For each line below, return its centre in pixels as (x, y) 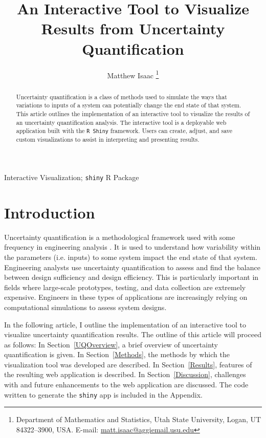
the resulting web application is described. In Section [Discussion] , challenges (125, 374)
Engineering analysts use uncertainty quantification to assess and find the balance (132, 267)
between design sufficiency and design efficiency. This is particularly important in (131, 277)
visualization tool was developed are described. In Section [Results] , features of (128, 364)
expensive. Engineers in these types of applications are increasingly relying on (126, 297)
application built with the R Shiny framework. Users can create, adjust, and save (124, 131)
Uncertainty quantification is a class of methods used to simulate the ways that (121, 96)
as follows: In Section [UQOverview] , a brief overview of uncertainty (111, 344)
